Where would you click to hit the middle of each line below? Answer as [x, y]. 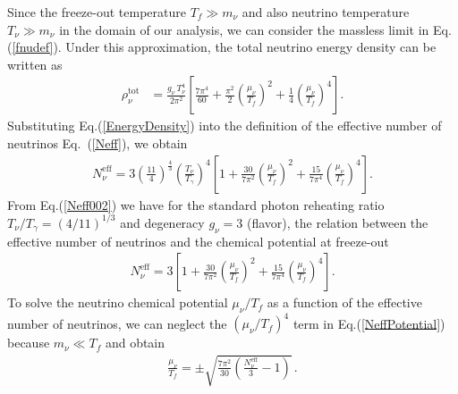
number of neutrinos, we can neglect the [117, 323]
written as [35, 64]
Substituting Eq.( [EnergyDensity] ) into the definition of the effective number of [225, 126]
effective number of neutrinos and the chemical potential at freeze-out [198, 241]
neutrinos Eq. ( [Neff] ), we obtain [98, 143]
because [29, 343]
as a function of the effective [344, 302]
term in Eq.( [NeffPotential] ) [369, 323]
